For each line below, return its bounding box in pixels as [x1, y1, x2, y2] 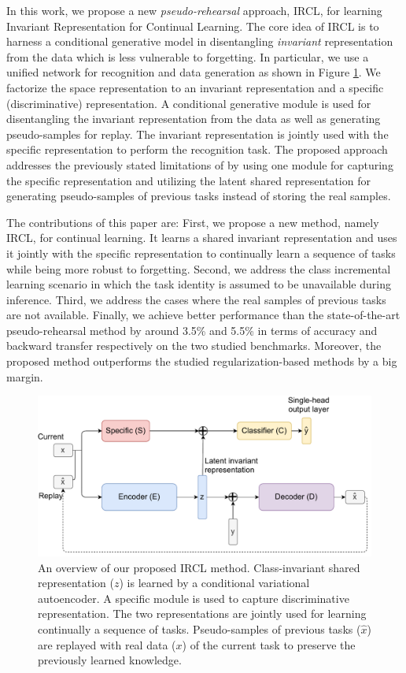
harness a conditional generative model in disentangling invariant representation [6, 33, 393, 50]
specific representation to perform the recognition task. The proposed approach [6, 141, 388, 158]
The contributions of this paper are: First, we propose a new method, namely [6, 214, 379, 230]
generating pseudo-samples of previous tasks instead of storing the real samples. [6, 188, 391, 204]
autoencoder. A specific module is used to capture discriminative [38, 589, 349, 606]
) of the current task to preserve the [182, 636, 356, 653]
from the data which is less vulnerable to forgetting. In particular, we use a [6, 48, 369, 65]
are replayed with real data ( [38, 636, 176, 653]
